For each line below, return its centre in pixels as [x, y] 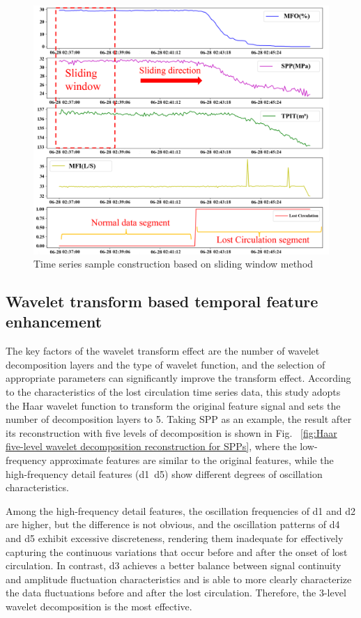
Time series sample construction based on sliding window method [174, 264]
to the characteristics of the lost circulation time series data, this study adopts [173, 392]
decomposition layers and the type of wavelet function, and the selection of [166, 364]
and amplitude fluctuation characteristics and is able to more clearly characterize [179, 579]
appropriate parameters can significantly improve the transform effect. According [178, 378]
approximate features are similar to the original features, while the [192, 460]
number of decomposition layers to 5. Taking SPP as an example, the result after [179, 419]
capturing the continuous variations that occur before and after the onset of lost [177, 551]
